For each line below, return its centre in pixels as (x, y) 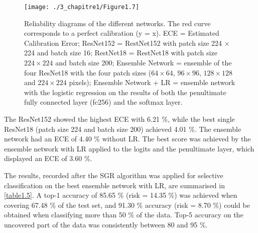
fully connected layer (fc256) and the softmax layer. (103, 102)
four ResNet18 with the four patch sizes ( (88, 72)
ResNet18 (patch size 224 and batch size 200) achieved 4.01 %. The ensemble (123, 129)
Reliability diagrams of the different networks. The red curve (117, 23)
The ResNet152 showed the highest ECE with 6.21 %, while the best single (119, 119)
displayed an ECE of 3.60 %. (48, 158)
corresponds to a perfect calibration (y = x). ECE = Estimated (122, 33)
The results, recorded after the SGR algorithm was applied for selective (114, 175)
